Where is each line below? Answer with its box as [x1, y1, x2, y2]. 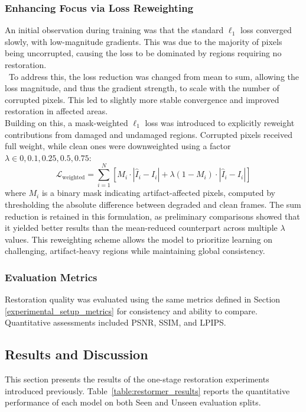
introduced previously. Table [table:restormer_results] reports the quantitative [5, 384, 290, 397]
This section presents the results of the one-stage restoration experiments [5, 373, 269, 385]
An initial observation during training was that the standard [5, 24, 224, 36]
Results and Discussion [5, 345, 148, 363]
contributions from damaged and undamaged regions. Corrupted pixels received [5, 128, 293, 140]
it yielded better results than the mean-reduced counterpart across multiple [5, 221, 278, 234]
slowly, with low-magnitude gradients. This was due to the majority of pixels [5, 35, 282, 47]
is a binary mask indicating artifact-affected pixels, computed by [41, 186, 275, 199]
